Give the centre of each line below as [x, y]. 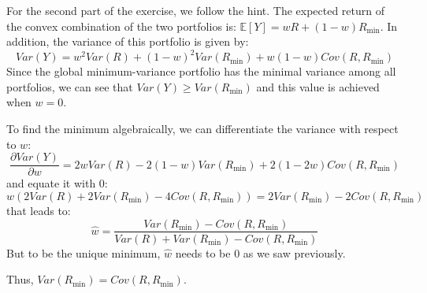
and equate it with [51, 183]
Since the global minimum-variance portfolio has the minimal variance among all [201, 71]
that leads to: [39, 210]
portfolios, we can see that [70, 86]
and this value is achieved [318, 86]
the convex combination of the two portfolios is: [121, 26]
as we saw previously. [294, 252]
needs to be [203, 252]
